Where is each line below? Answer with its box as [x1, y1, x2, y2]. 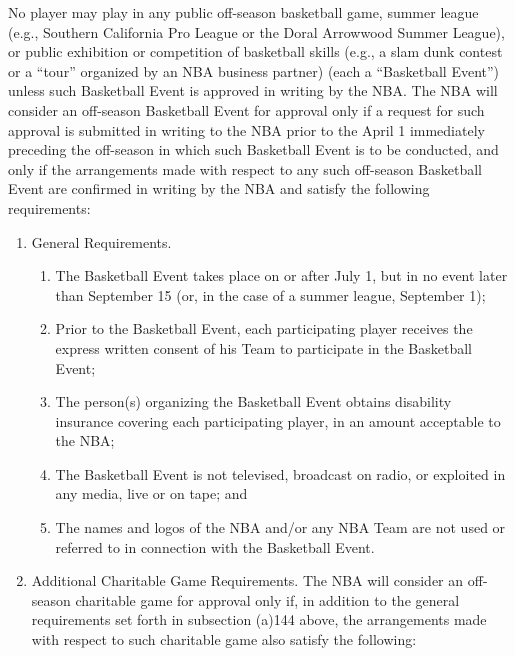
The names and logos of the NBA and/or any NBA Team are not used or [55, 517, 506, 538]
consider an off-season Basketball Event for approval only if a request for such [8, 99, 485, 120]
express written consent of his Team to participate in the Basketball [55, 337, 472, 358]
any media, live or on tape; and [55, 483, 248, 504]
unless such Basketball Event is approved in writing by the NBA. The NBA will [8, 80, 498, 101]
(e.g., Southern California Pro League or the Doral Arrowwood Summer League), [8, 21, 505, 42]
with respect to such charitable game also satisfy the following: [31, 629, 417, 650]
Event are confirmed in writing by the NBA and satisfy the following [8, 178, 430, 199]
